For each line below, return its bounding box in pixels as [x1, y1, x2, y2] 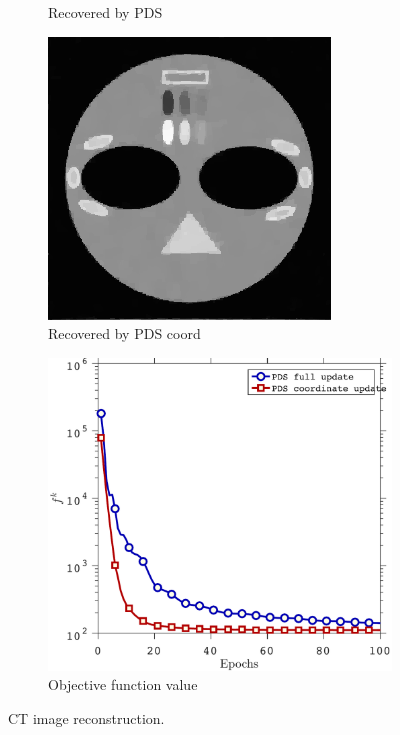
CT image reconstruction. [8, 708, 165, 729]
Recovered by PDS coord [48, 323, 201, 344]
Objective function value [48, 674, 198, 695]
